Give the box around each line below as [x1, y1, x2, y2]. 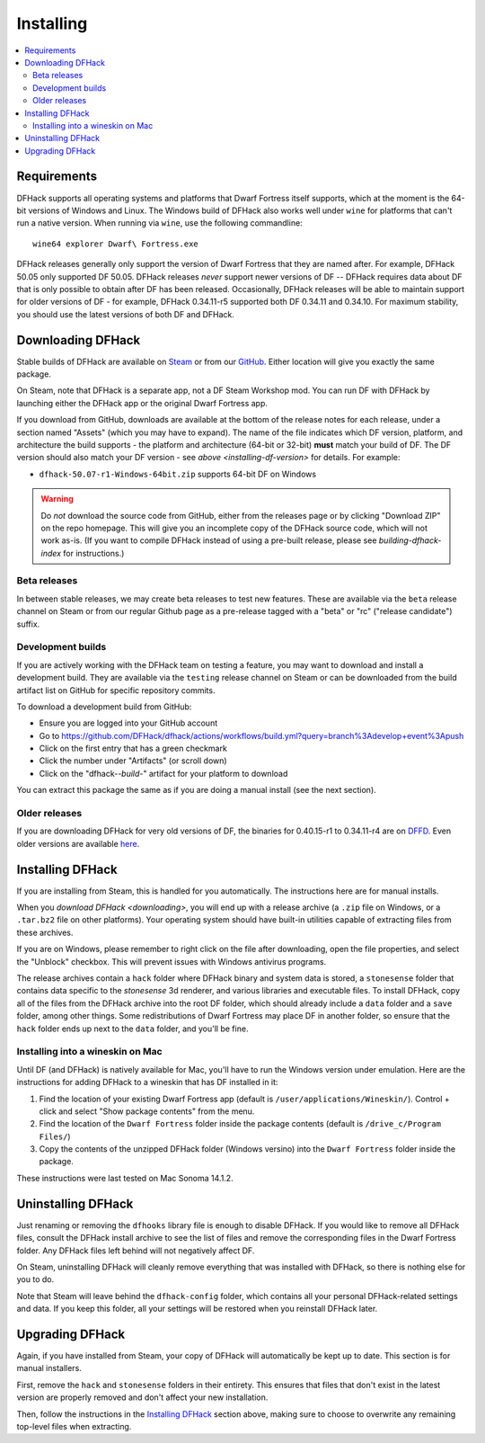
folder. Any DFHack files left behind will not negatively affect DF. [16, 1245, 255, 1256]
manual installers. [16, 1363, 83, 1374]
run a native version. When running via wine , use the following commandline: [16, 218, 303, 228]
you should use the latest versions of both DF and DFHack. [16, 308, 235, 319]
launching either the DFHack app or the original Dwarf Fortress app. [16, 397, 269, 408]
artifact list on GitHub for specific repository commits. [16, 684, 216, 696]
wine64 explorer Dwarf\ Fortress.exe [32, 238, 199, 249]
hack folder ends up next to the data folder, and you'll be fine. [16, 1023, 249, 1034]
